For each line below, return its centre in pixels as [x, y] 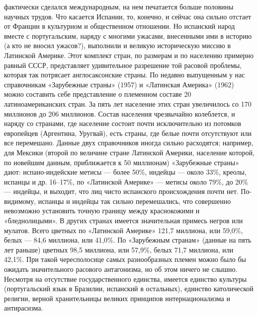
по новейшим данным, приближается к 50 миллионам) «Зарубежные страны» [122, 162]
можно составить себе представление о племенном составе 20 [98, 94]
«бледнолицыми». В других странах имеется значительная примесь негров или [124, 221]
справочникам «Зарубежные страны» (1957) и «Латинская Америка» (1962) [119, 84]
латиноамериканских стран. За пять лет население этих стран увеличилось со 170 [128, 103]
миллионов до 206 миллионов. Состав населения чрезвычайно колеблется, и [120, 113]
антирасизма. [24, 308]
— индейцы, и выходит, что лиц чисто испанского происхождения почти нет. [121, 191]
